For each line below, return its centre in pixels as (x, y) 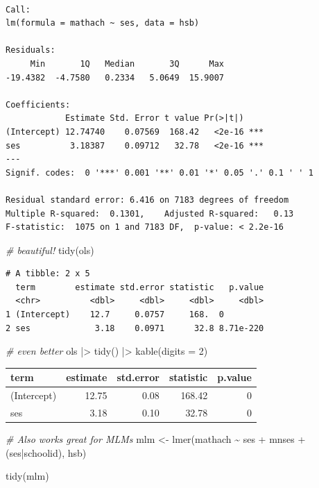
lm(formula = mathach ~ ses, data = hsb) (103, 23)
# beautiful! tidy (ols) (50, 250)
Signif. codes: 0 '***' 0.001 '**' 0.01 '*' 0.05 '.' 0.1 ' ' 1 (159, 173)
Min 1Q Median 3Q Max (127, 64)
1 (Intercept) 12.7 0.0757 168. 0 (115, 315)
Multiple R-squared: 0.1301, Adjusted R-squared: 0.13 (150, 213)
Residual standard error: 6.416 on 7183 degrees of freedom (147, 200)
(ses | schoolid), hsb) (46, 452)
